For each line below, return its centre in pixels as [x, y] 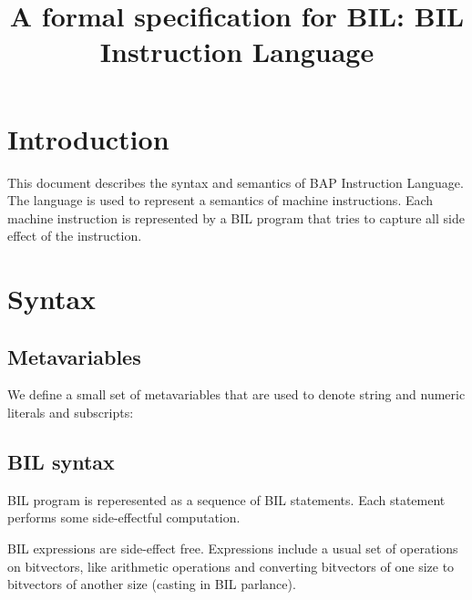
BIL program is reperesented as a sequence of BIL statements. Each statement [226, 499]
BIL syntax [61, 462]
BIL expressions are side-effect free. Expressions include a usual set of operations [233, 548]
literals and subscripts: [71, 413]
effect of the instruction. [75, 236]
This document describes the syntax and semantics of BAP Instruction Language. [236, 182]
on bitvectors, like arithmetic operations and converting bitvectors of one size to [231, 566]
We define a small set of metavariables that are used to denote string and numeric [236, 394]
